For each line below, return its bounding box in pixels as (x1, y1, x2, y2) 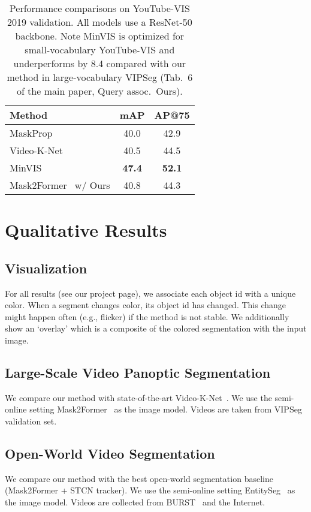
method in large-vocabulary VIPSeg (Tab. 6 (7, 70, 193, 84)
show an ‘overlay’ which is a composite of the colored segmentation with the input (5, 322, 307, 335)
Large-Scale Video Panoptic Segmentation (5, 363, 271, 381)
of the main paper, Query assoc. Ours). (16, 84, 183, 98)
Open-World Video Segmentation (5, 444, 215, 462)
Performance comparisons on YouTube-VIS (9, 1, 190, 15)
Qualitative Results (5, 218, 167, 242)
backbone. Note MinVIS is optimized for (15, 29, 185, 43)
